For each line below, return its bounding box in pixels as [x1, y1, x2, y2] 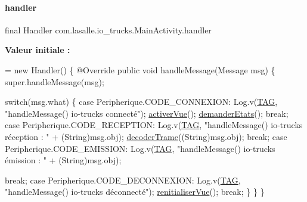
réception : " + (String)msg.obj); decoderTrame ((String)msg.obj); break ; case [5, 130, 287, 142]
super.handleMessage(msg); [5, 75, 104, 88]
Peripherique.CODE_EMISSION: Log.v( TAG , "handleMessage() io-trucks [5, 142, 275, 154]
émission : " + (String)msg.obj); [5, 154, 122, 166]
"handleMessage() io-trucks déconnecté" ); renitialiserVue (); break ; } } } [5, 185, 265, 198]
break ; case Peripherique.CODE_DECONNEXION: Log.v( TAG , [5, 173, 241, 186]
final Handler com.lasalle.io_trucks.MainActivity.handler [5, 23, 212, 36]
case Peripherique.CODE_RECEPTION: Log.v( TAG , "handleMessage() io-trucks [5, 119, 303, 131]
